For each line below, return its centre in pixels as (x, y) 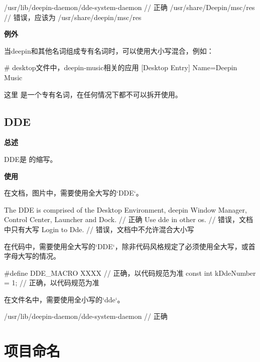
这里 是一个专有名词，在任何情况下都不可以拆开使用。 (93, 94)
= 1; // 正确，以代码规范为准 (52, 283)
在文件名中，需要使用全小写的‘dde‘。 (64, 299)
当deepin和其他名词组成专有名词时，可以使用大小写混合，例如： (109, 50)
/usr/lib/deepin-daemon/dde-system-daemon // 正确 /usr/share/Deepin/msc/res (129, 7)
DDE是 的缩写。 (31, 159)
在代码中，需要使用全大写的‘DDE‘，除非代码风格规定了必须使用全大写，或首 (130, 246)
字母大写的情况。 (32, 256)
